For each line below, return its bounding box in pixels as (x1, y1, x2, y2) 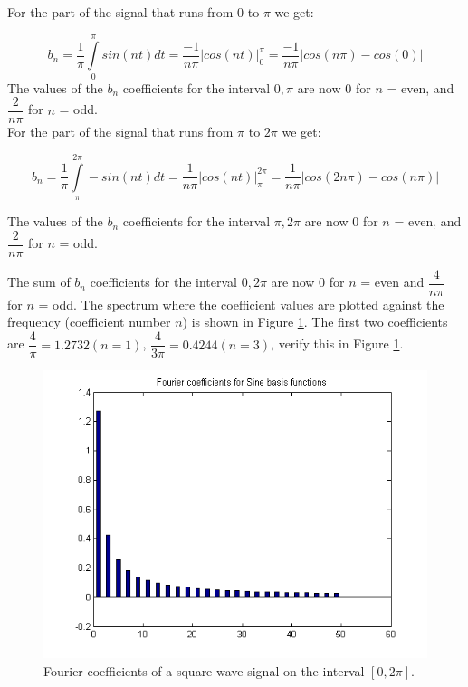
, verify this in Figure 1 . (271, 334, 404, 353)
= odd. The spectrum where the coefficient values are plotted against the (38, 294, 444, 313)
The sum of (7, 272, 71, 291)
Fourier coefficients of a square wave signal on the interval (43, 661, 365, 680)
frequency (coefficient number (7, 312, 171, 331)
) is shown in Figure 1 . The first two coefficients (182, 312, 448, 331)
